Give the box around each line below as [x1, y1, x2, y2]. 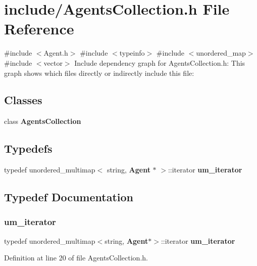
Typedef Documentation [4, 189, 133, 205]
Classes [4, 92, 42, 108]
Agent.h [43, 48, 68, 58]
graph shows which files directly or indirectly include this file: [4, 67, 194, 78]
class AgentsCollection [4, 116, 81, 126]
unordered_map [196, 48, 246, 58]
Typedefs [4, 141, 53, 156]
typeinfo [119, 48, 145, 58]
